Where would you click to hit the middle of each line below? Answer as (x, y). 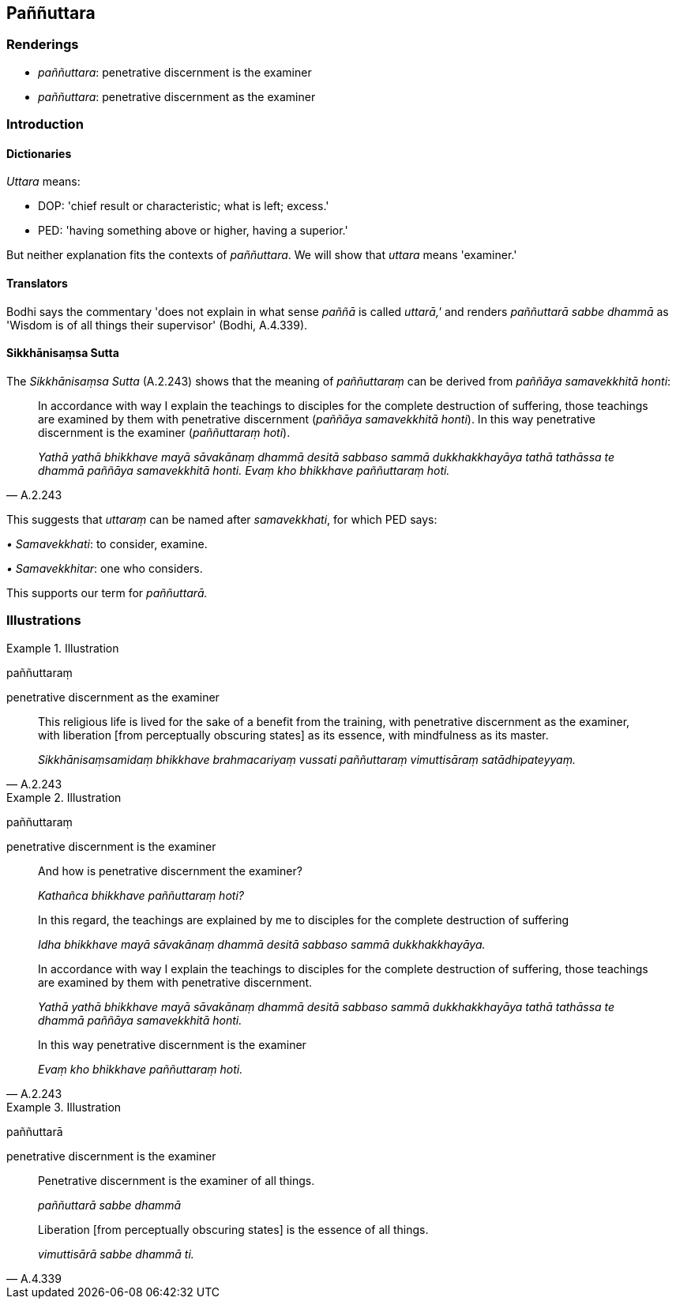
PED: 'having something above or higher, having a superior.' (193, 231)
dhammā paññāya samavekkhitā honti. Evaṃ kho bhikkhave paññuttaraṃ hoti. (244, 470)
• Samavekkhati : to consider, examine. (107, 543)
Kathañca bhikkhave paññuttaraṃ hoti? (141, 895)
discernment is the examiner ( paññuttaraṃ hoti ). (164, 432)
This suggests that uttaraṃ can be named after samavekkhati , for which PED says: (222, 519)
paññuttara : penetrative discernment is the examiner (175, 72)
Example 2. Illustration (64, 797)
